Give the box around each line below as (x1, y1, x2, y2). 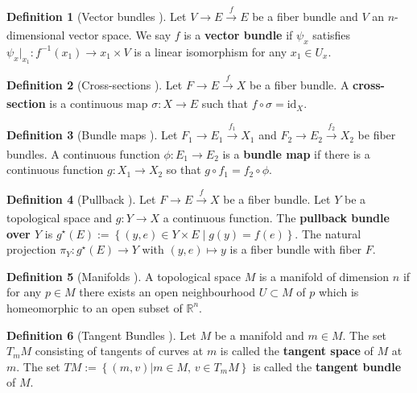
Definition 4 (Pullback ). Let (6, 190, 156, 207)
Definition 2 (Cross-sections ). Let (6, 76, 183, 93)
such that (201, 95, 249, 112)
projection (6, 241, 56, 258)
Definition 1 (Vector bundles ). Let (6, 7, 187, 24)
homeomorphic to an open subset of (6, 299, 183, 316)
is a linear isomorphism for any (134, 43, 287, 60)
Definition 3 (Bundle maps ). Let (6, 126, 178, 143)
